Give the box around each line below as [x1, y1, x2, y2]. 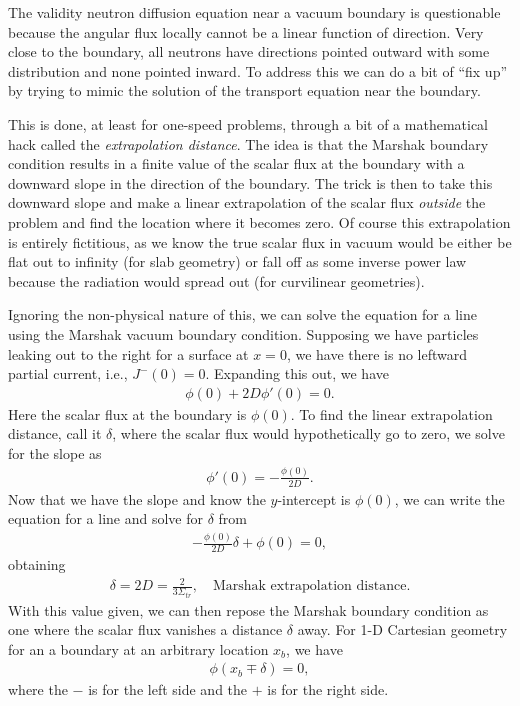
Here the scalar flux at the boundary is [8, 403, 247, 424]
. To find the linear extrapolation [290, 403, 493, 424]
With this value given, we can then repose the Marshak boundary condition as [8, 599, 489, 620]
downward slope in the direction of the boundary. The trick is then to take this [8, 172, 493, 193]
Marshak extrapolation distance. [212, 579, 411, 594]
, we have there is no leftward [286, 343, 468, 364]
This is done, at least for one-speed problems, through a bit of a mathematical [8, 113, 488, 134]
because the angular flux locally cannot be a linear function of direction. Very [8, 21, 484, 42]
